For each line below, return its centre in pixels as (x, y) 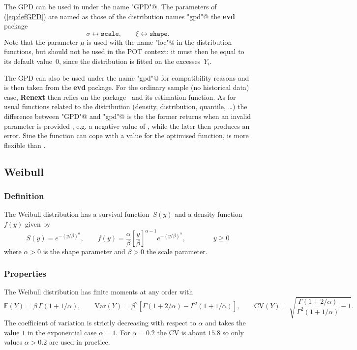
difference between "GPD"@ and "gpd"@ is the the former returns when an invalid (128, 116)
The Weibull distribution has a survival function (77, 214)
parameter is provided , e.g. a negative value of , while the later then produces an (127, 126)
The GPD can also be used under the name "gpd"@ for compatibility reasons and (127, 77)
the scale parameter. (177, 251)
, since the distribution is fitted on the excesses (130, 61)
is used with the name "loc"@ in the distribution (159, 42)
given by (38, 223)
